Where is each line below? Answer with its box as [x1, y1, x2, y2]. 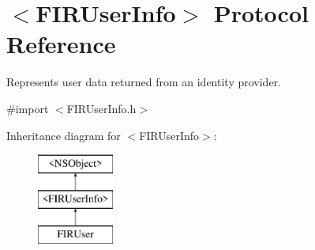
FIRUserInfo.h [66, 100, 137, 116]
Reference [6, 28, 116, 60]
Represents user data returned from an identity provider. [6, 74, 281, 90]
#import [6, 100, 49, 116]
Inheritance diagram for [6, 127, 121, 143]
